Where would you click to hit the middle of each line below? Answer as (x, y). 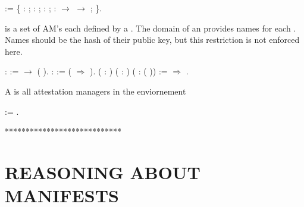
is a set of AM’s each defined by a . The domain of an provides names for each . (151, 28)
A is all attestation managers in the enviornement (95, 91)
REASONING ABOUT (103, 172)
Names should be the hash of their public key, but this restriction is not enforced (152, 40)
